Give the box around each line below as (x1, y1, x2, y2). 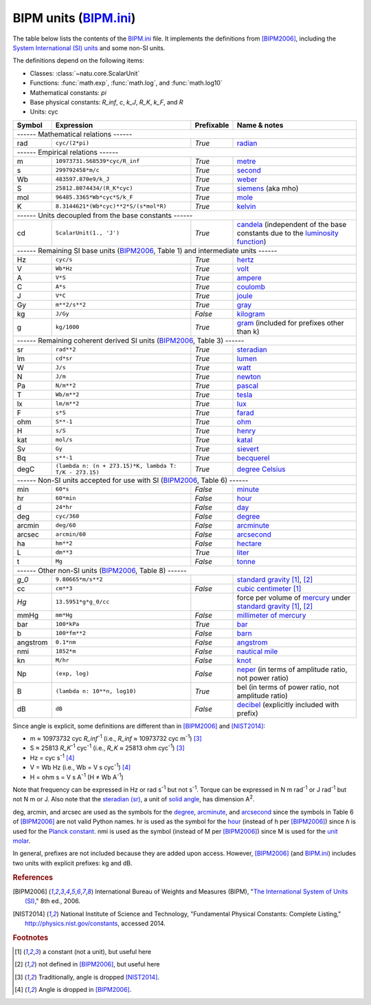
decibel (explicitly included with (236, 700, 339, 709)
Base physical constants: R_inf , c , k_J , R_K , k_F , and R (30, 98, 183, 106)
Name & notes (236, 120, 284, 130)
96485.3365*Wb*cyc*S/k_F (55, 193, 133, 201)
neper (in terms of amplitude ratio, (236, 664, 348, 674)
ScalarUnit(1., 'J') (55, 229, 120, 237)
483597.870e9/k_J (55, 175, 110, 183)
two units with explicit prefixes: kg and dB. (12, 858, 133, 867)
